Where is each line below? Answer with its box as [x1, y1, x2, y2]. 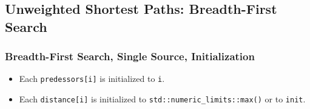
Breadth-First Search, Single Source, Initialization [5, 49, 255, 64]
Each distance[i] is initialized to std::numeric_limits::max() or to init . [19, 93, 306, 105]
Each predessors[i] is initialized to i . [19, 72, 165, 85]
